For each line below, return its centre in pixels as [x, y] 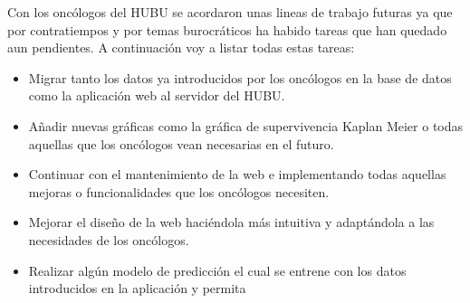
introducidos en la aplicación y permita [137, 288]
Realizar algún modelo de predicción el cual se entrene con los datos [217, 270]
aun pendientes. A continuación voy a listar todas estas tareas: [181, 47]
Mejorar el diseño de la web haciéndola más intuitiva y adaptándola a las [231, 222]
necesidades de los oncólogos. [109, 239]
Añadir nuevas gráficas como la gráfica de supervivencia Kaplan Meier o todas [246, 125]
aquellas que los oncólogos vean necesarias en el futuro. [181, 143]
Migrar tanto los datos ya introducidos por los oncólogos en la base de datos [240, 77]
